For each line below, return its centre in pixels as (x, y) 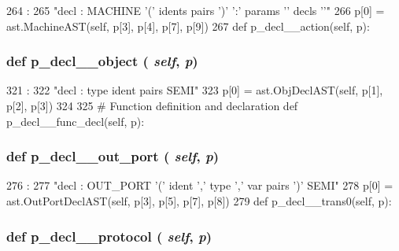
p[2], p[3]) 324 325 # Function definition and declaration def (152, 105)
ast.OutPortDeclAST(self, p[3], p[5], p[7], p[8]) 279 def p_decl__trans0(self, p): (199, 201)
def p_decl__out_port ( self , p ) (113, 156)
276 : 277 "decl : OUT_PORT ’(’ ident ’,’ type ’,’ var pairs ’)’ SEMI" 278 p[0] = (200, 185)
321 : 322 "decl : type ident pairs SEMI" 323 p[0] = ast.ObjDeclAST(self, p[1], (195, 90)
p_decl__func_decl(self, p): (76, 121)
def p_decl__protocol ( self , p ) (109, 236)
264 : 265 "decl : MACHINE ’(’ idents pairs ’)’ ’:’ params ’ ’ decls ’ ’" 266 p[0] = (196, 10)
